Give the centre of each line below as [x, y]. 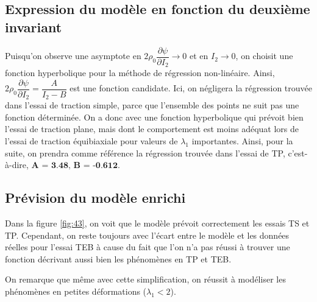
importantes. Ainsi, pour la [242, 141]
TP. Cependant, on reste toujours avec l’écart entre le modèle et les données [147, 235]
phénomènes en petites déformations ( [76, 291]
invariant [34, 26]
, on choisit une [264, 56]
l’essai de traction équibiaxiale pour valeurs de [91, 141]
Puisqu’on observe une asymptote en [73, 56]
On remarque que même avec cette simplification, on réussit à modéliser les [145, 279]
